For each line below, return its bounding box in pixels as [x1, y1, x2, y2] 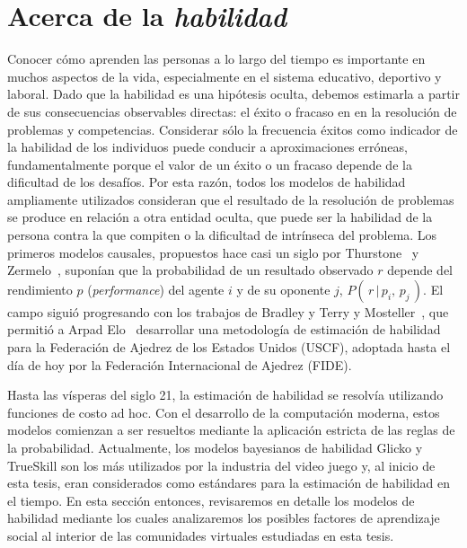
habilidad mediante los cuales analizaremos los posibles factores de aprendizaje [7, 508, 440, 527]
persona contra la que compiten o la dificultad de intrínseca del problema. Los [7, 225, 437, 244]
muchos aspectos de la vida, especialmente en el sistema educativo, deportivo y [7, 66, 442, 85]
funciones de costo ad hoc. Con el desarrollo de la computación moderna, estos [7, 402, 440, 421]
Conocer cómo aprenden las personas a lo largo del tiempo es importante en [7, 49, 426, 68]
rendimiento [7, 279, 73, 298]
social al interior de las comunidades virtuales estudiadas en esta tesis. [7, 526, 394, 544]
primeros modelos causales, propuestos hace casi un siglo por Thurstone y [7, 243, 419, 261]
